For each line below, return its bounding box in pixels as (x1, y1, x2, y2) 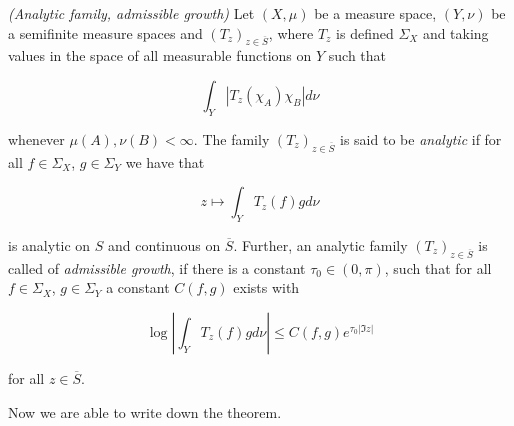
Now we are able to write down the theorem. (8, 401, 282, 422)
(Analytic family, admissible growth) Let (8, 3, 255, 23)
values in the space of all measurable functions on (8, 45, 312, 66)
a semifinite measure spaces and (8, 22, 203, 43)
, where (268, 22, 314, 43)
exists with (233, 277, 300, 298)
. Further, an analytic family (233, 234, 408, 255)
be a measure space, (314, 3, 437, 23)
